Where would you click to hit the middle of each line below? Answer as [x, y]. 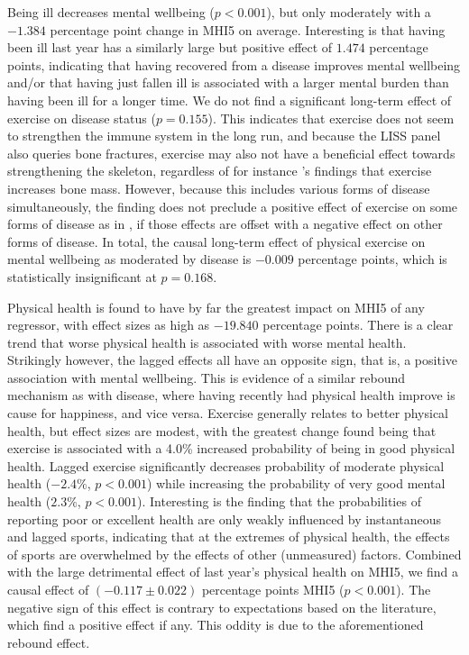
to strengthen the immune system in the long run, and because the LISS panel [224, 136]
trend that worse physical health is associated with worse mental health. [207, 342]
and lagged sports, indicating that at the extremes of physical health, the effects [229, 537]
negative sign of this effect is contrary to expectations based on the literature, [222, 607]
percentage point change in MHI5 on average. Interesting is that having [248, 29]
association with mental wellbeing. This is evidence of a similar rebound [207, 377]
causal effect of [48, 589]
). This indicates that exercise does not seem [331, 118]
